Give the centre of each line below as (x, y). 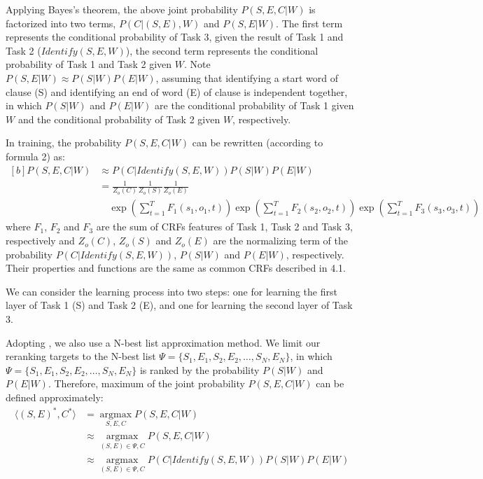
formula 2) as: (35, 156)
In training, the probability (64, 143)
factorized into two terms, (61, 23)
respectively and (40, 241)
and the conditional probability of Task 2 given (119, 119)
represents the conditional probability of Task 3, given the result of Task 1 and (175, 37)
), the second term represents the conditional (222, 50)
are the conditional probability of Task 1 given (254, 105)
